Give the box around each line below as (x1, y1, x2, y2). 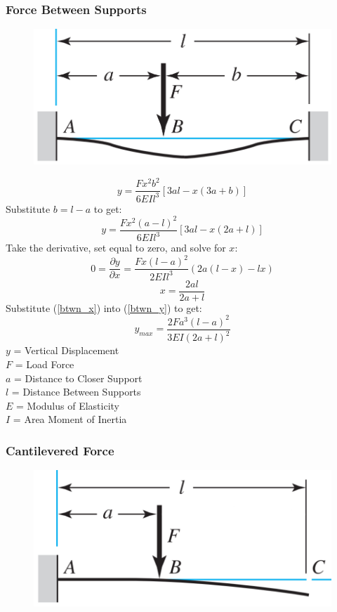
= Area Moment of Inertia (13, 412, 127, 427)
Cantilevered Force (6, 441, 114, 459)
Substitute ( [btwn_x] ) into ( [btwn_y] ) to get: (6, 300, 202, 315)
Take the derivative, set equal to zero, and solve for (6, 240, 226, 255)
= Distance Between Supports (11, 384, 141, 399)
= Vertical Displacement (13, 343, 119, 358)
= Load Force (15, 356, 74, 371)
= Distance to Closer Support (14, 370, 143, 385)
